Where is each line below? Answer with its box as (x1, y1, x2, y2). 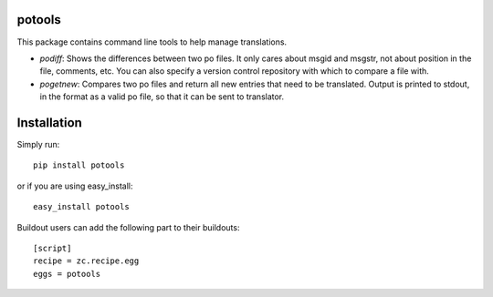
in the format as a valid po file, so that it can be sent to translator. (39, 91, 285, 102)
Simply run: (16, 138, 60, 149)
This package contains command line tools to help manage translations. (16, 36, 288, 47)
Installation (16, 115, 82, 130)
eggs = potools (33, 269, 101, 279)
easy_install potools (33, 201, 130, 212)
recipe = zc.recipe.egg (33, 256, 140, 266)
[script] (33, 242, 72, 253)
